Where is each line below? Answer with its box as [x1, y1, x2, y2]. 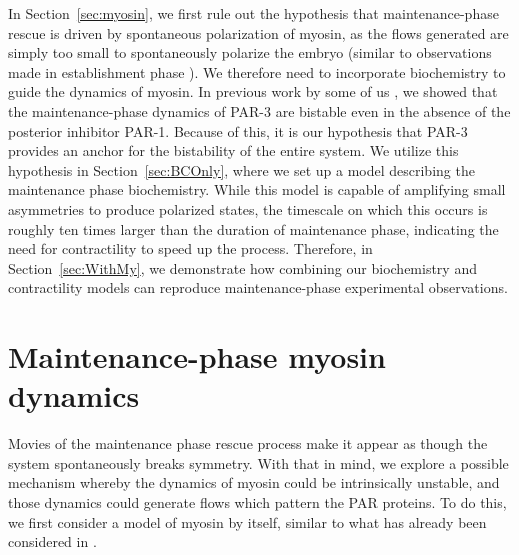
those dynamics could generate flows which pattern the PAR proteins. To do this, [8, 492, 507, 512]
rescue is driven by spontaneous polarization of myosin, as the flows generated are [8, 22, 509, 43]
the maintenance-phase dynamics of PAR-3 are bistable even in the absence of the [8, 100, 511, 121]
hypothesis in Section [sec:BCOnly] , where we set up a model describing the [8, 159, 475, 180]
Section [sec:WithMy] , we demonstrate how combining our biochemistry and [8, 257, 477, 278]
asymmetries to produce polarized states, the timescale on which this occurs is [8, 198, 488, 219]
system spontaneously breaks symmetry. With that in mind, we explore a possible [8, 452, 509, 473]
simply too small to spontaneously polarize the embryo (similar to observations [8, 42, 492, 63]
